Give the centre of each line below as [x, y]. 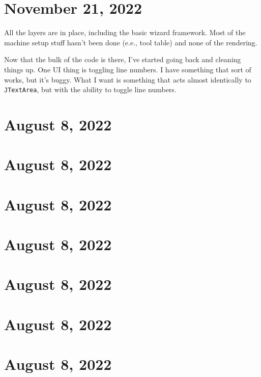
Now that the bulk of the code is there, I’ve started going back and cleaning [123, 59]
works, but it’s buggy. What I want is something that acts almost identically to [128, 79]
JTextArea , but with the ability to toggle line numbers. [90, 89]
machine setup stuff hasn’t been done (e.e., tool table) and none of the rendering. [131, 42]
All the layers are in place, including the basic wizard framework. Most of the [125, 32]
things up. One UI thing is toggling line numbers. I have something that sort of [128, 69]
